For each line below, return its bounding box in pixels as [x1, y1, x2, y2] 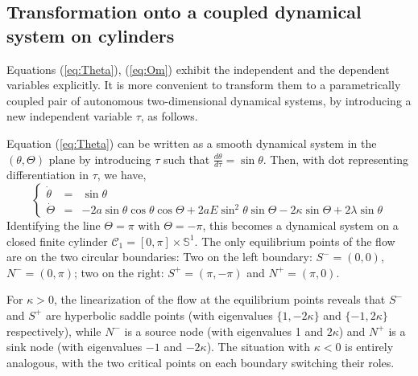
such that [163, 150, 210, 167]
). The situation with [206, 338, 311, 355]
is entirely [345, 338, 394, 355]
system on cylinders [6, 22, 175, 47]
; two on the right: [74, 264, 164, 280]
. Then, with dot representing [263, 150, 408, 167]
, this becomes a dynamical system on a [202, 216, 399, 233]
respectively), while [6, 322, 101, 339]
